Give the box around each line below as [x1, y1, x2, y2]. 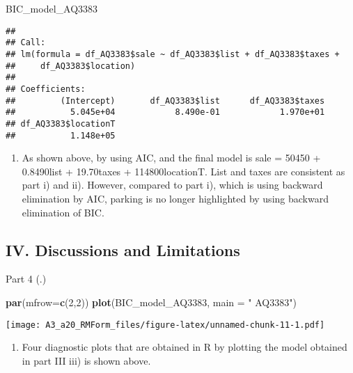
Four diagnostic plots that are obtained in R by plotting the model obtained [22, 340, 347, 354]
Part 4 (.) [6, 271, 47, 286]
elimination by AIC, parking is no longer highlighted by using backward [22, 191, 329, 205]
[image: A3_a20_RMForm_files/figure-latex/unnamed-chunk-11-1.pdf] [6, 319, 325, 330]
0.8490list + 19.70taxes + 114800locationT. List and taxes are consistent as [22, 164, 345, 178]
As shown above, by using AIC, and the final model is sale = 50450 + [22, 150, 321, 165]
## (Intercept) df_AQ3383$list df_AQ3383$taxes [6, 95, 325, 106]
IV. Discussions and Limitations [6, 239, 240, 260]
